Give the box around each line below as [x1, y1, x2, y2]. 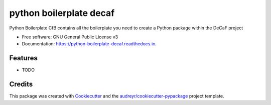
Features [9, 54, 38, 62]
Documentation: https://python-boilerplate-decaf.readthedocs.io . [22, 41, 157, 47]
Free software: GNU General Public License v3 [22, 34, 118, 40]
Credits [9, 80, 33, 89]
